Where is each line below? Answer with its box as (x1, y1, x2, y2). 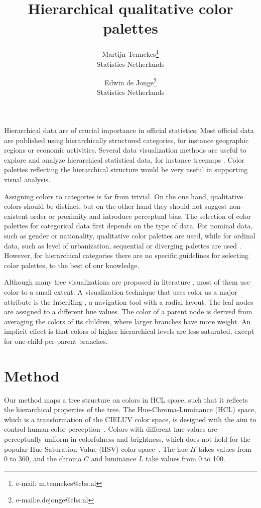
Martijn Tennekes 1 (102, 47, 159, 59)
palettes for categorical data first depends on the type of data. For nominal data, (4, 220, 253, 231)
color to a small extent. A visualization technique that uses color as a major (4, 286, 237, 297)
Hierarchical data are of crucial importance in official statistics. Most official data (4, 125, 254, 135)
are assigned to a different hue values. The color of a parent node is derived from (4, 306, 252, 317)
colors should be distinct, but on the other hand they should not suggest (4, 201, 227, 211)
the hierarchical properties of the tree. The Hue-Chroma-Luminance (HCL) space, (4, 404, 256, 415)
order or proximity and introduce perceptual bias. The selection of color (30, 210, 251, 221)
